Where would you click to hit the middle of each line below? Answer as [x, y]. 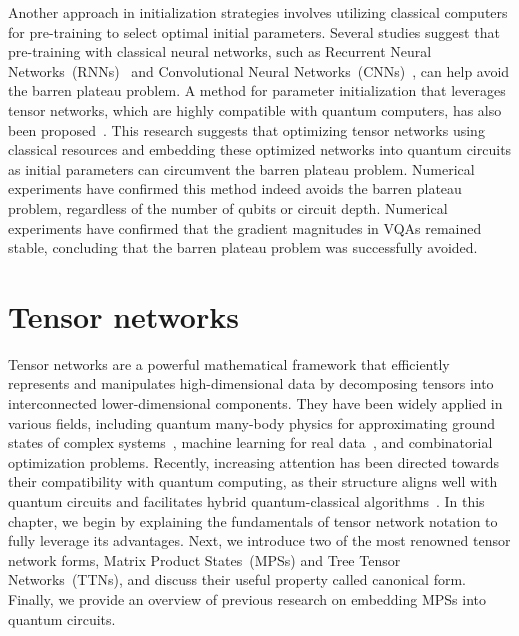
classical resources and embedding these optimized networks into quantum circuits [260, 149]
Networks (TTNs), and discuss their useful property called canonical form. [237, 579]
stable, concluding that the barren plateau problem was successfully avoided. [243, 247]
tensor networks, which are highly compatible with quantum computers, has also [255, 109]
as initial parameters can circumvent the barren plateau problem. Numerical [241, 168]
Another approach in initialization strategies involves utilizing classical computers [258, 12]
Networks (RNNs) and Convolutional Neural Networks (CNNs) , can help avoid [259, 70]
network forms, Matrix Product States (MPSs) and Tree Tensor [204, 559]
